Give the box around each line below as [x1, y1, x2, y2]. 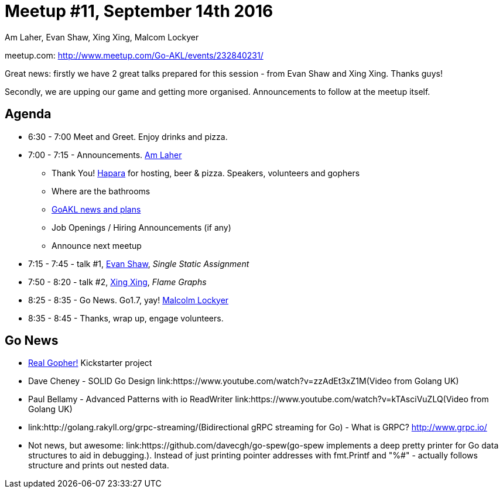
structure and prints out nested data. [28, 460, 169, 471]
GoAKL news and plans [52, 204, 141, 214]
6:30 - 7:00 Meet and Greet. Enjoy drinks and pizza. [28, 131, 228, 142]
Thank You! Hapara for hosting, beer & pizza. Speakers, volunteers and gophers [52, 167, 360, 178]
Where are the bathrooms [52, 186, 150, 196]
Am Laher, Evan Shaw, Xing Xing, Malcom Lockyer [5, 32, 199, 42]
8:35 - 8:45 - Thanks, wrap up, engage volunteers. [28, 313, 224, 323]
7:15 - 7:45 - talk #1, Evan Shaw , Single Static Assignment [28, 258, 249, 269]
